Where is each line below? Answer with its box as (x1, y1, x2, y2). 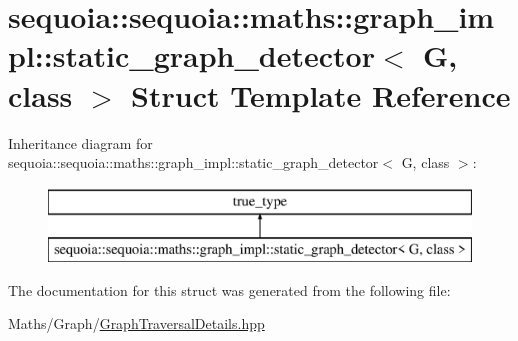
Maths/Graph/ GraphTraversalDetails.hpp (8, 313, 265, 334)
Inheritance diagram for (8, 132, 153, 153)
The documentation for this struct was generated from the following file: (8, 279, 451, 300)
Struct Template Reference (131, 74, 511, 115)
